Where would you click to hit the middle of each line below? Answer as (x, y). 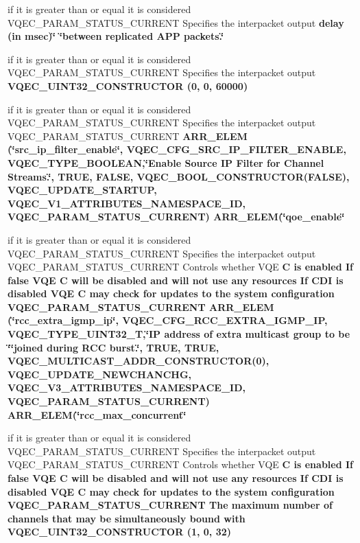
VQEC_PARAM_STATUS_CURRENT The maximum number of (170, 505)
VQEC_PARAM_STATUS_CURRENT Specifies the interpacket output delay (176, 22)
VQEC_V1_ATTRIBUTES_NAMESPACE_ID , (127, 203)
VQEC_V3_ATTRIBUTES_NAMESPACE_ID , (127, 388)
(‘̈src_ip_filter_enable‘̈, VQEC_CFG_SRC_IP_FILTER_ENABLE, (177, 149)
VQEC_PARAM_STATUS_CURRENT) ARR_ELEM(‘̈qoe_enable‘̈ (176, 217)
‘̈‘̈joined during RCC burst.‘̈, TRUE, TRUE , (113, 347)
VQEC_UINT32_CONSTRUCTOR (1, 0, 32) (120, 532)
